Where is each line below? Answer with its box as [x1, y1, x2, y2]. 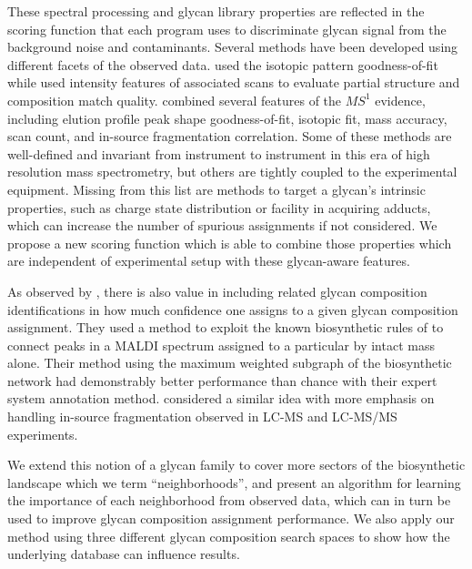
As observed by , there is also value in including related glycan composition [7, 281, 427, 300]
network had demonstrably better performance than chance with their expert [7, 371, 437, 390]
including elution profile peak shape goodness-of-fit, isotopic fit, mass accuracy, [7, 108, 447, 127]
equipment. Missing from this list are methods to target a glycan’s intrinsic [7, 179, 426, 198]
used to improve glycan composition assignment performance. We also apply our [7, 509, 455, 528]
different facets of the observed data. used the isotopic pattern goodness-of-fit [7, 55, 438, 74]
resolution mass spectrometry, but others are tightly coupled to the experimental [7, 162, 457, 181]
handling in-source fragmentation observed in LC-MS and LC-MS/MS [7, 407, 397, 426]
